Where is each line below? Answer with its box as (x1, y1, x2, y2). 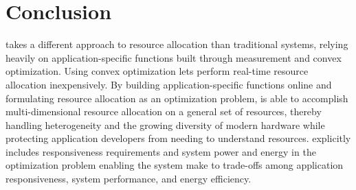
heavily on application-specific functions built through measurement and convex (5, 50, 342, 64)
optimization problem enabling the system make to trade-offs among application (5, 158, 344, 172)
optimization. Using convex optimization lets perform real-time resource (5, 64, 309, 78)
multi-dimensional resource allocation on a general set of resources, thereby (5, 104, 322, 119)
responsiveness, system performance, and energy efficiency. (5, 171, 252, 186)
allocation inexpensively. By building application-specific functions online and (5, 77, 332, 91)
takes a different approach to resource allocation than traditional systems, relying (5, 37, 348, 51)
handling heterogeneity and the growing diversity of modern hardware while (5, 117, 325, 132)
